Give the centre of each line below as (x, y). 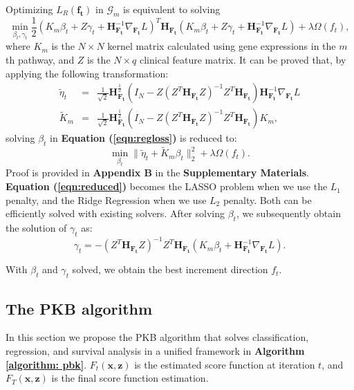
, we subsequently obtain (288, 213)
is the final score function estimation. (130, 378)
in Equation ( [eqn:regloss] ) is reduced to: (143, 138)
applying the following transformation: (87, 73)
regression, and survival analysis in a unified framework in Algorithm (155, 350)
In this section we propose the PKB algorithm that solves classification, (157, 337)
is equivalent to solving (172, 9)
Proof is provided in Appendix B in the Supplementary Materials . (157, 173)
